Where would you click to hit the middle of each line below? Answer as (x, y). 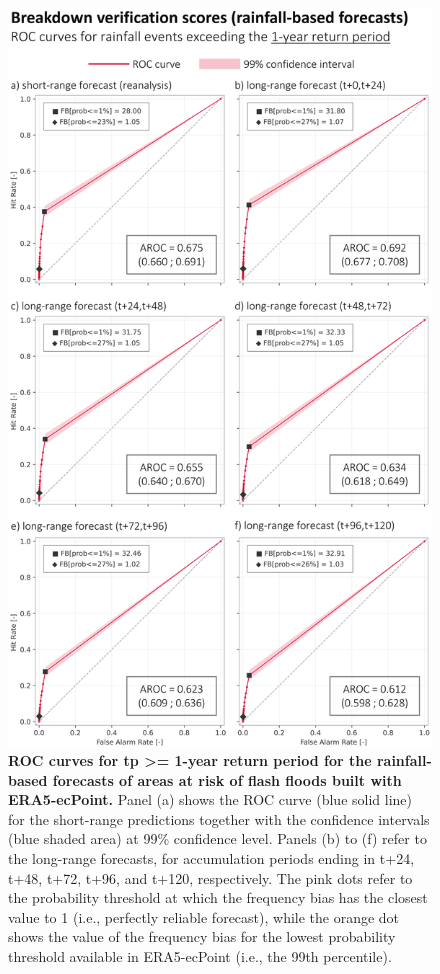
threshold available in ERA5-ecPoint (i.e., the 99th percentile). (200, 955)
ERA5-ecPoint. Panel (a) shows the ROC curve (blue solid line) (210, 799)
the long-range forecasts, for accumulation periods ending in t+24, (211, 857)
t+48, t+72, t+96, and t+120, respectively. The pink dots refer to (210, 877)
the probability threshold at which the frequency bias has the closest (218, 897)
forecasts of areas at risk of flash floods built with (227, 779)
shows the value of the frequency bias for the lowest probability (202, 936)
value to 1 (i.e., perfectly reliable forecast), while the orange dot (204, 916)
